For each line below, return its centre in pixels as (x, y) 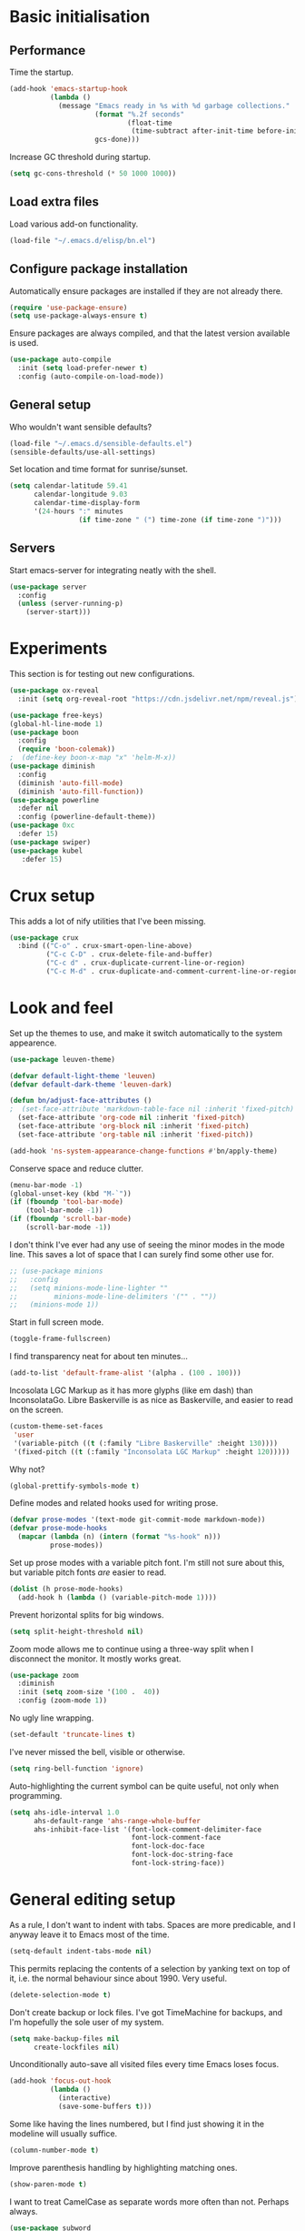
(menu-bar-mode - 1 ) (46, 1185)
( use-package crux (44, 938)
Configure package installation (99, 269)
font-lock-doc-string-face (182, 1855)
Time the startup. (42, 72)
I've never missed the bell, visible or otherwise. (98, 1751)
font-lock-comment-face (176, 1838)
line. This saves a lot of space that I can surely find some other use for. (142, 1254)
